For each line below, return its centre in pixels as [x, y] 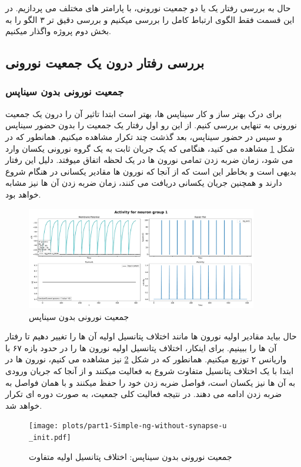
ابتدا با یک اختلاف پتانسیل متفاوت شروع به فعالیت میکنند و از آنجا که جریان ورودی [150, 371]
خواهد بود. [23, 194]
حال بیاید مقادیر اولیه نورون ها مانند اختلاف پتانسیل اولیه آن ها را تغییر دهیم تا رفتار [151, 336]
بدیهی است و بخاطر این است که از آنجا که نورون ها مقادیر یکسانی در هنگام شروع [151, 171]
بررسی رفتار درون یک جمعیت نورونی [105, 63]
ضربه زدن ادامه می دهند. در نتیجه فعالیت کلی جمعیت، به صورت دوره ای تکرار [144, 394]
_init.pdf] [50, 438]
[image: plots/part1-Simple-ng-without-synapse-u [128, 426]
